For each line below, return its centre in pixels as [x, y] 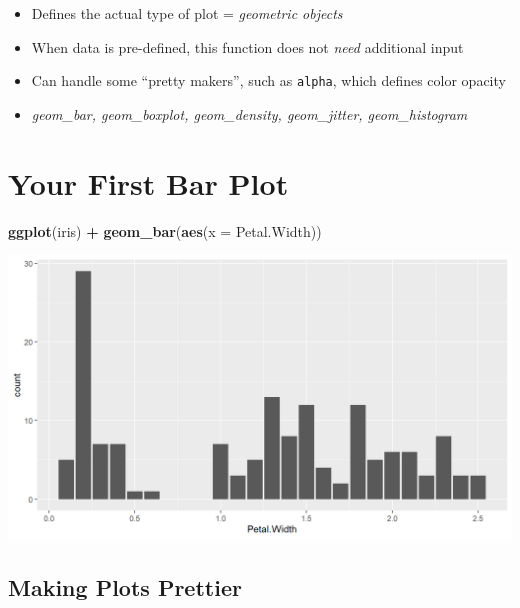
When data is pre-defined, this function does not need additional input [247, 46]
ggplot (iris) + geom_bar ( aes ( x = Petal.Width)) [165, 230]
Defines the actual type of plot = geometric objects [187, 13]
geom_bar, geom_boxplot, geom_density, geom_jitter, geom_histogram [249, 113]
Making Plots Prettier [125, 586]
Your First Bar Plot [148, 182]
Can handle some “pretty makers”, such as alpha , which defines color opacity [268, 80]
